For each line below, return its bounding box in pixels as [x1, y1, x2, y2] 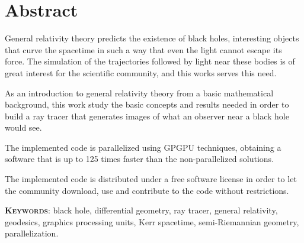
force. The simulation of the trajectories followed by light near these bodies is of [5, 55, 295, 67]
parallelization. [5, 227, 59, 239]
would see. [5, 121, 42, 134]
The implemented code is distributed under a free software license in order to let [5, 173, 297, 185]
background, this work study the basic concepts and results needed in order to [5, 98, 289, 111]
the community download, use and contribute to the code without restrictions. [5, 184, 289, 196]
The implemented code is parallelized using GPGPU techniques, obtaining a [5, 141, 281, 153]
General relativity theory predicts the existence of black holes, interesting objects [5, 32, 299, 44]
